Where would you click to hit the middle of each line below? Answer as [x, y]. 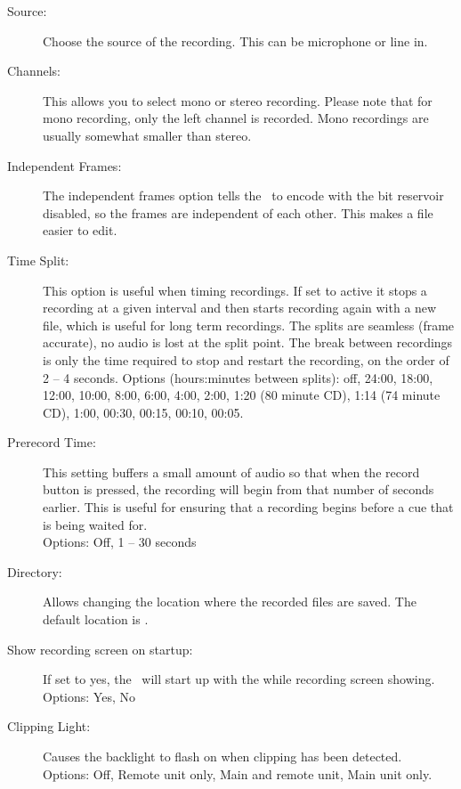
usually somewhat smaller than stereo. [147, 135]
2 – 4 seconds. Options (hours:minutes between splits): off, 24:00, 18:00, [238, 377]
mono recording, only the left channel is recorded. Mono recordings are [236, 118]
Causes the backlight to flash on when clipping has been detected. [222, 756]
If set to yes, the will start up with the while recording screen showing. [239, 679]
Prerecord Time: [52, 442]
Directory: [35, 571]
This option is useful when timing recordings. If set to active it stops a [235, 290]
